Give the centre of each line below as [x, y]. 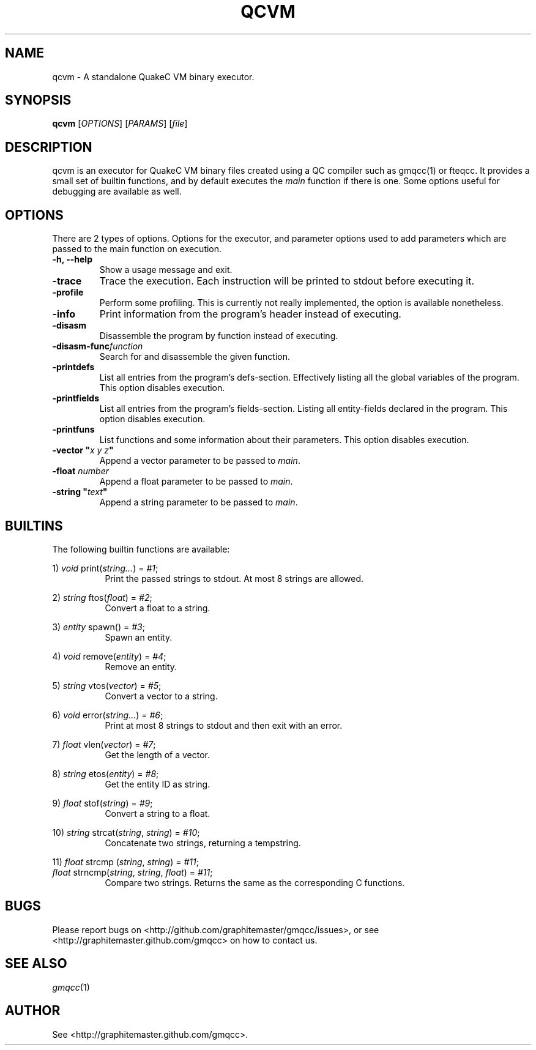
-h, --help [72, 259]
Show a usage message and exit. [166, 270]
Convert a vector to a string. [161, 696]
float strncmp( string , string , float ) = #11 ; [132, 872]
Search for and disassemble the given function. [195, 357]
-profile [68, 292]
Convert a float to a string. [158, 608]
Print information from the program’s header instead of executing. [250, 314]
